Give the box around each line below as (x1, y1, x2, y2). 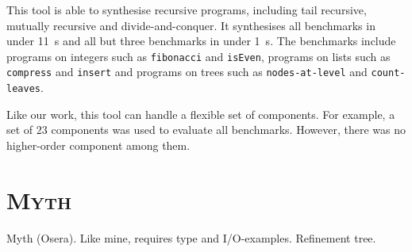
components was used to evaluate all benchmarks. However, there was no (51, 121, 406, 138)
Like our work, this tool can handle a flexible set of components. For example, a (6, 105, 395, 122)
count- (371, 67, 406, 79)
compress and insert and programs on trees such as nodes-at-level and (6, 63, 368, 80)
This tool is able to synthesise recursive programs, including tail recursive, (6, 2, 367, 17)
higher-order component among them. (6, 136, 191, 153)
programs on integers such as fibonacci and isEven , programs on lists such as (6, 48, 391, 64)
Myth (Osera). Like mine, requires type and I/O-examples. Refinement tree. (6, 229, 376, 246)
